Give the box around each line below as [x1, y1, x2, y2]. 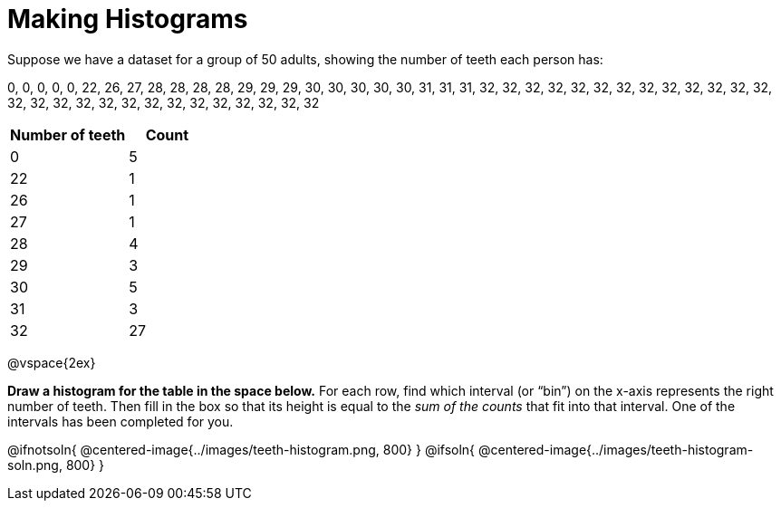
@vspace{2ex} [7, 354, 96, 370]
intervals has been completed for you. [7, 413, 234, 429]
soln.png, [7, 456, 63, 473]
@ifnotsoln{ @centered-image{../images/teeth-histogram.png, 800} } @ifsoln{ [7, 441, 476, 457]
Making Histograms [7, 4, 248, 34]
